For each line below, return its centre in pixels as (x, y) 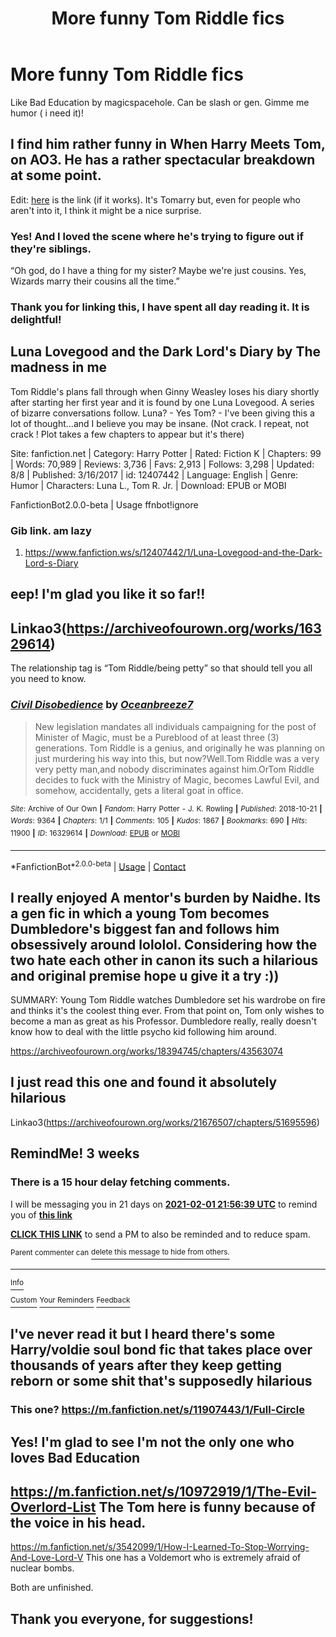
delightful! (36, 319)
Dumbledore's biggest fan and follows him (145, 928)
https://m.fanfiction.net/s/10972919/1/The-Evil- (163, 1491)
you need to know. (48, 679)
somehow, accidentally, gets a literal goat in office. (139, 790)
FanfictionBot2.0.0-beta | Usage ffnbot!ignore (104, 504)
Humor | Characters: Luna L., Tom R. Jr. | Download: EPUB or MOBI (148, 485)
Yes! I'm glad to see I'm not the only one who (152, 1442)
